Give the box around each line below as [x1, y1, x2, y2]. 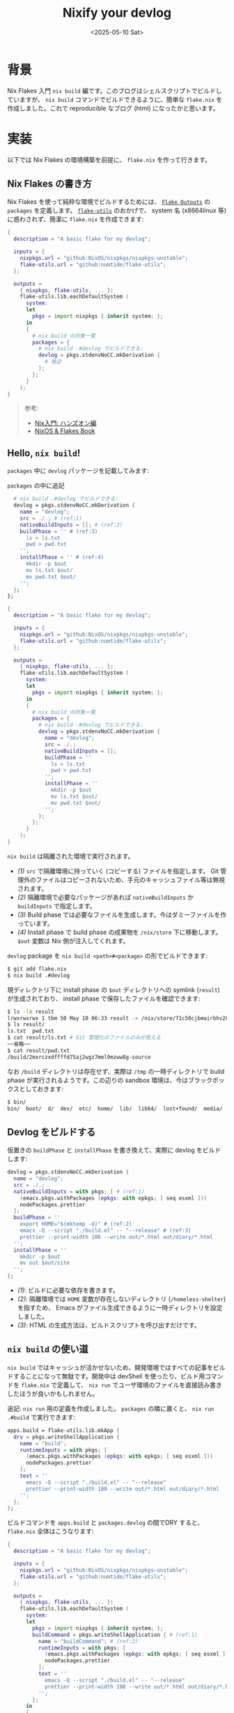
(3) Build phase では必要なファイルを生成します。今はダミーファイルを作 [17, 910, 227, 919]
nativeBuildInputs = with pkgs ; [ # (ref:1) [13, 1188, 145, 1195]
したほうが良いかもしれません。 [7, 1389, 99, 1398]
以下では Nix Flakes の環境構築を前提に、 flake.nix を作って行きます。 [7, 155, 211, 163]
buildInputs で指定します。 [17, 901, 96, 910]
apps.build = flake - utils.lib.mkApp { [7, 1427, 120, 1434]
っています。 [17, 919, 54, 927]
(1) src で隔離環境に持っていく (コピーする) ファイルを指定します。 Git [17, 866, 219, 875]
